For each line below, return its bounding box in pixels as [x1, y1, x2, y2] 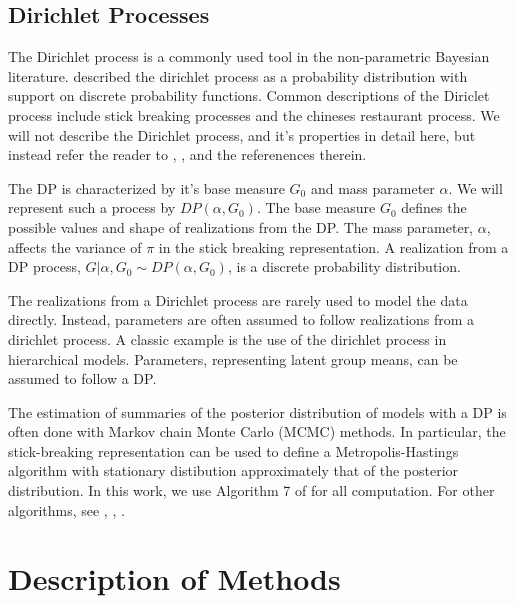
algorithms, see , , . [8, 499, 125, 520]
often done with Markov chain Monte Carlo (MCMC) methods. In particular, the [8, 421, 506, 442]
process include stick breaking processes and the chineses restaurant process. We [8, 104, 500, 125]
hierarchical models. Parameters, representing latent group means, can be [8, 348, 458, 369]
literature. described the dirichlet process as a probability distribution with [8, 65, 468, 86]
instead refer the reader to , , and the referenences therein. [8, 144, 367, 165]
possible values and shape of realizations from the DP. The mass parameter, [8, 216, 474, 237]
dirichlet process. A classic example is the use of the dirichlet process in [8, 328, 447, 349]
